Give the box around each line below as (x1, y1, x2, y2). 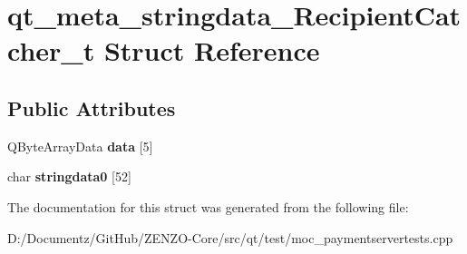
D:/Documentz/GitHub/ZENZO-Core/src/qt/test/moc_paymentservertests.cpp (7, 228, 453, 247)
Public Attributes (7, 93, 176, 122)
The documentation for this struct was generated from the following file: (7, 197, 409, 216)
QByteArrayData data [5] (7, 136, 153, 155)
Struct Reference (103, 32, 320, 69)
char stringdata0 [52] (7, 167, 131, 186)
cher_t (7, 32, 95, 69)
